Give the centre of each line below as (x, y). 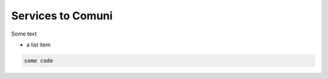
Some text (24, 34)
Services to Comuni (62, 16)
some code (39, 61)
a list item (39, 45)
